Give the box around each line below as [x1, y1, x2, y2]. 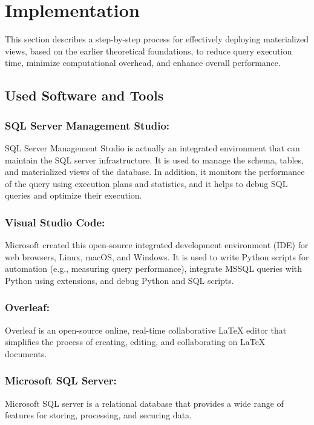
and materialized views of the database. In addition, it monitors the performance [5, 165, 305, 178]
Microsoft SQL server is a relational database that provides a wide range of [5, 397, 284, 409]
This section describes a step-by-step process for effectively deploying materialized [5, 33, 309, 45]
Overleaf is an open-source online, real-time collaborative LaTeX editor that [5, 323, 287, 336]
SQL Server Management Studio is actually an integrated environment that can [5, 141, 300, 154]
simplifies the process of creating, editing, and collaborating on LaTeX [5, 335, 266, 348]
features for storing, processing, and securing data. [5, 409, 192, 421]
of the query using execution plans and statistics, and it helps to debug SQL [5, 177, 288, 189]
